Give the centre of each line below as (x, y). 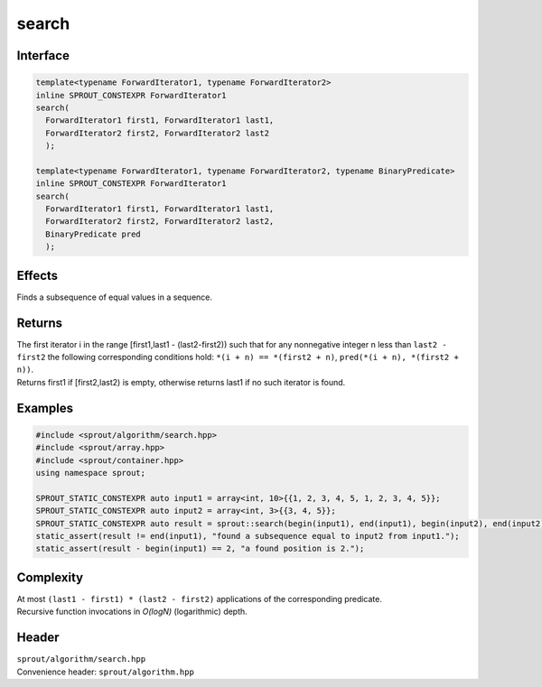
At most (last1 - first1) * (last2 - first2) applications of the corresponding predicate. (200, 599)
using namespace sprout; (91, 473)
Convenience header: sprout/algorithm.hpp (105, 672)
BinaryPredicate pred (93, 234)
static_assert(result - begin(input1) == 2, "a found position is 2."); (200, 549)
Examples (45, 408)
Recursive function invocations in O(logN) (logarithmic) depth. (132, 612)
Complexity (50, 577)
